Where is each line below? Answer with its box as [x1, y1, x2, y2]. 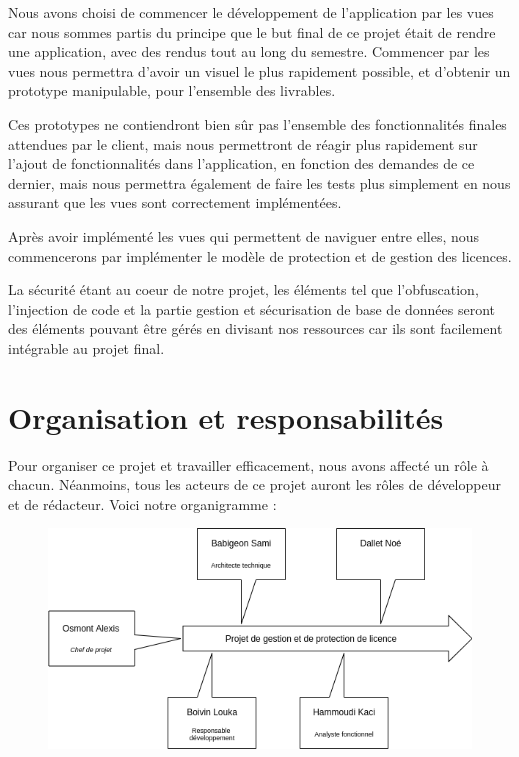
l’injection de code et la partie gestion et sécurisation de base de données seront [8, 298, 496, 319]
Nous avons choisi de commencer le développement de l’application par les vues [8, 2, 494, 22]
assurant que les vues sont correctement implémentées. [8, 192, 342, 213]
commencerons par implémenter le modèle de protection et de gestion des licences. [8, 245, 512, 266]
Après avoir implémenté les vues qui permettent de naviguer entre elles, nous [8, 225, 480, 246]
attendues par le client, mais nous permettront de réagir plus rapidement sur [8, 133, 478, 154]
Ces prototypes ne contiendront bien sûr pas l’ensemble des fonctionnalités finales [8, 113, 507, 134]
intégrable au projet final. [8, 337, 165, 358]
